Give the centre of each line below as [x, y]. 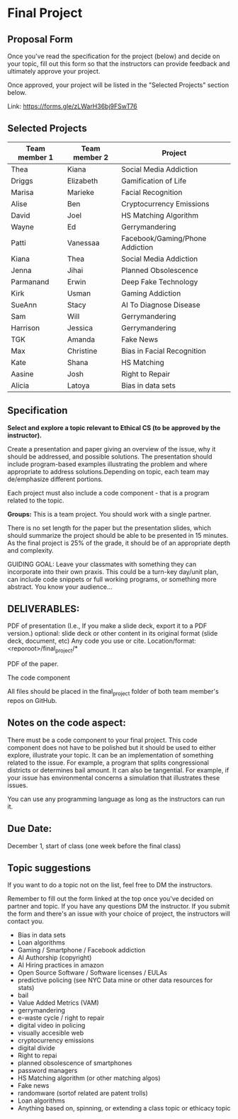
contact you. [25, 921]
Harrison [25, 327]
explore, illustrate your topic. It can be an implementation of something [110, 755]
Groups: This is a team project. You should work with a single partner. [109, 514]
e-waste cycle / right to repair [61, 1018]
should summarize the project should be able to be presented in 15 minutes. [118, 535]
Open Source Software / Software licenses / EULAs [92, 973]
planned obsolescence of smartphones [75, 1063]
